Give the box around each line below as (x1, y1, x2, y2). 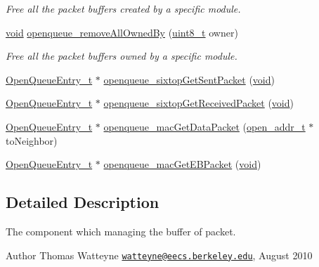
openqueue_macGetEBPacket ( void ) (103, 157, 261, 171)
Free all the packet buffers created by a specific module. (6, 1, 241, 15)
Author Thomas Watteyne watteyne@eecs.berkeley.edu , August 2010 (6, 247, 313, 262)
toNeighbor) (6, 133, 58, 148)
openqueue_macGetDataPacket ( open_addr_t (103, 119, 306, 133)
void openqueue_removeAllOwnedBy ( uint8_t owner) (6, 25, 238, 39)
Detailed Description (6, 191, 159, 213)
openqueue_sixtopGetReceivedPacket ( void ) (103, 96, 294, 110)
